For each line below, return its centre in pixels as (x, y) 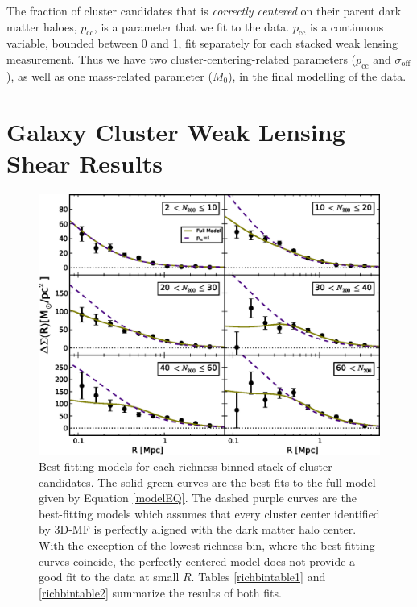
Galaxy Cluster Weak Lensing (176, 131)
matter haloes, (42, 26)
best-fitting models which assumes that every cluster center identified (209, 513)
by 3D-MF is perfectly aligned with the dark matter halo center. (198, 529)
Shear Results (85, 162)
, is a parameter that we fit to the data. (192, 26)
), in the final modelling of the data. (317, 75)
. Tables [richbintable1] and (258, 577)
